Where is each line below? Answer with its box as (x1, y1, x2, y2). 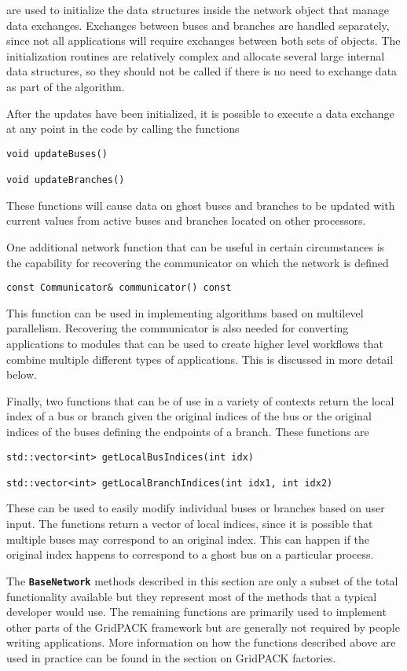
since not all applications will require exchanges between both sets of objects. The (6, 32, 401, 49)
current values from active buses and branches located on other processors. (6, 212, 366, 229)
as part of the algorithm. (6, 78, 125, 94)
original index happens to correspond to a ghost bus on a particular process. (6, 546, 374, 563)
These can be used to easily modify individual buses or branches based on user (6, 500, 385, 516)
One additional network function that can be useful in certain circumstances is (6, 238, 385, 255)
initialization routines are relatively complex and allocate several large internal (6, 47, 385, 64)
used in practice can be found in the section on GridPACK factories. (6, 649, 336, 665)
